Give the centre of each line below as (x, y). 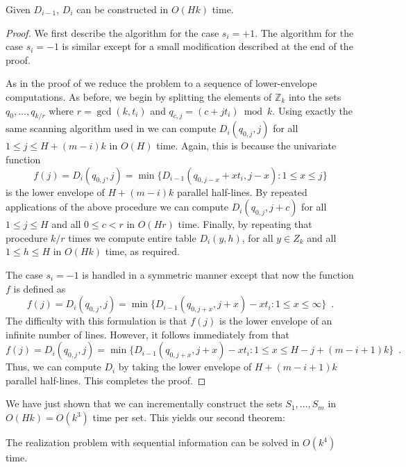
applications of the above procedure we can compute (117, 207)
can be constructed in (122, 9)
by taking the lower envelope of (185, 367)
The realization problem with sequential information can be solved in (153, 442)
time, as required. (142, 251)
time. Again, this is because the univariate (246, 146)
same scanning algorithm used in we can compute (111, 128)
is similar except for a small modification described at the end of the (208, 46)
